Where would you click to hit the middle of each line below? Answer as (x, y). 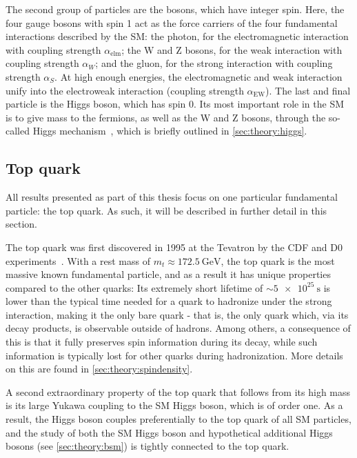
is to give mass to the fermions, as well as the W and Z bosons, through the (166, 117)
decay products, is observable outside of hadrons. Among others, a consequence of (178, 328)
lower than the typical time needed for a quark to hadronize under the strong (169, 301)
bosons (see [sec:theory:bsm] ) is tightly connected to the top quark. (147, 446)
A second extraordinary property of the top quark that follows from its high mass (178, 391)
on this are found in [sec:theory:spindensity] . (99, 369)
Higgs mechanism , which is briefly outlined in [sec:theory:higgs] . (170, 131)
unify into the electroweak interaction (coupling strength (125, 90)
